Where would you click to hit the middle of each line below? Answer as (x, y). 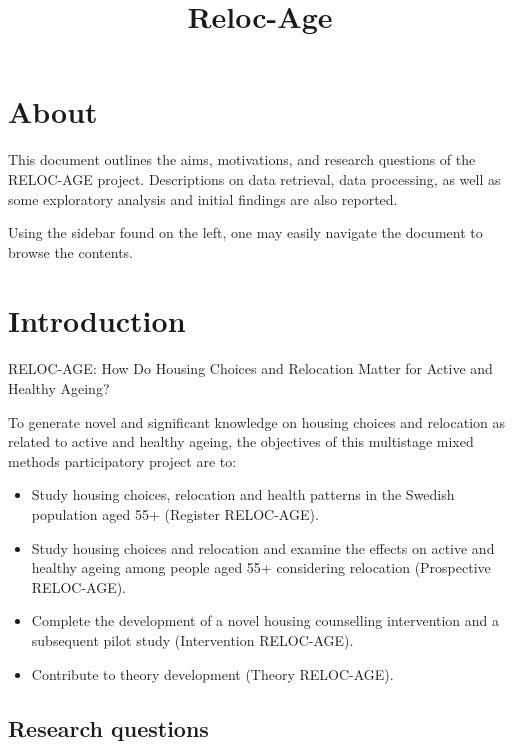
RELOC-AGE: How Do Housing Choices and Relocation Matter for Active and (250, 368)
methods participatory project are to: (122, 460)
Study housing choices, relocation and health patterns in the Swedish (243, 494)
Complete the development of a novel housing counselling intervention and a (265, 620)
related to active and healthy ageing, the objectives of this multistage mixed (241, 441)
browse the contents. (71, 251)
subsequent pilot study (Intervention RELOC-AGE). (192, 639)
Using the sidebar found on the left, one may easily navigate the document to (245, 232)
